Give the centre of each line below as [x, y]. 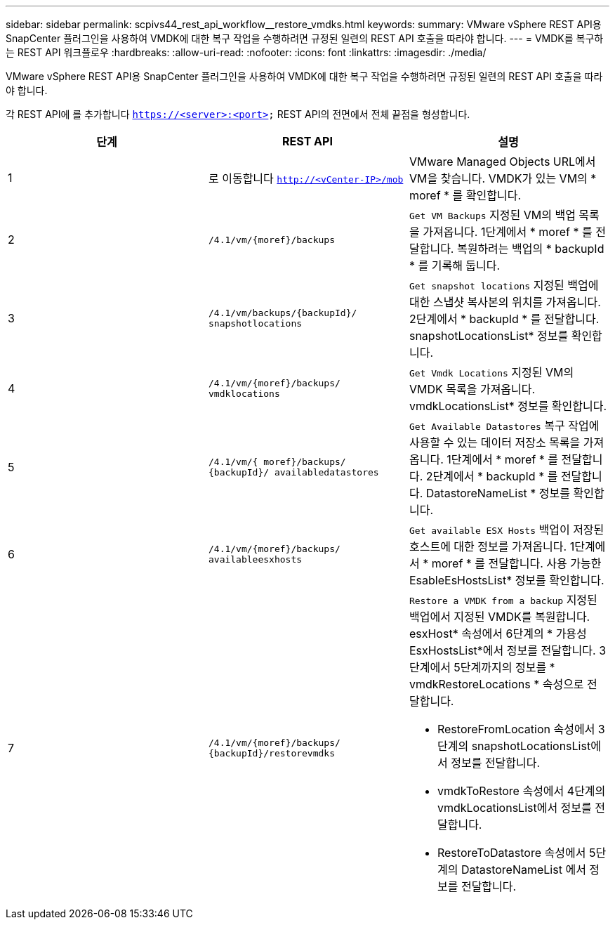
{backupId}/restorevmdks [271, 753]
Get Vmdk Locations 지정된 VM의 [491, 372]
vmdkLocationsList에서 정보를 [514, 808]
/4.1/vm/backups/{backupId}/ [283, 313]
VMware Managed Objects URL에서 [502, 162]
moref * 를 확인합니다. [465, 195]
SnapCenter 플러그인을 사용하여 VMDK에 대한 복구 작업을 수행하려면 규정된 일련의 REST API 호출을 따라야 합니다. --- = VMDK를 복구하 [305, 38]
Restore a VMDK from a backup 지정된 [503, 600]
